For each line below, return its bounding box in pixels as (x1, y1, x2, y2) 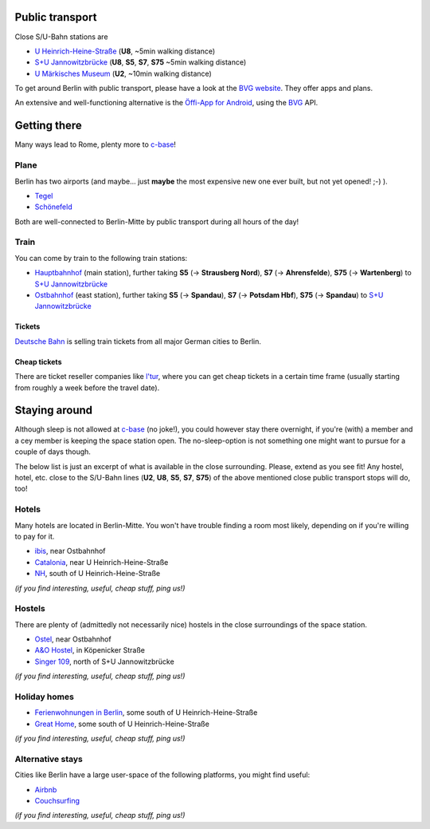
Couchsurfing (34, 796, 80, 806)
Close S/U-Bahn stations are (14, 32, 108, 41)
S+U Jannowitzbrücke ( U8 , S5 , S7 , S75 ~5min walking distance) (34, 57, 247, 67)
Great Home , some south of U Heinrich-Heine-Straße (34, 719, 210, 728)
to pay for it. (14, 531, 55, 541)
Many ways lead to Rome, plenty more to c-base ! (14, 140, 177, 149)
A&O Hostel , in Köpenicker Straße (34, 645, 145, 655)
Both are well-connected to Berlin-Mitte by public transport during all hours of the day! (14, 216, 299, 227)
